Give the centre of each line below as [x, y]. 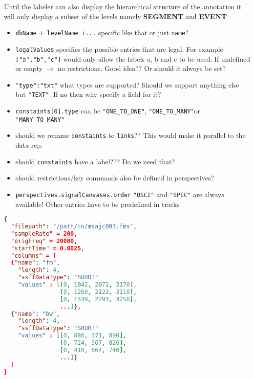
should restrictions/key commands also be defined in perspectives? [115, 178]
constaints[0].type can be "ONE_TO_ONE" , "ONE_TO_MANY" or [108, 111]
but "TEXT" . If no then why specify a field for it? [88, 94]
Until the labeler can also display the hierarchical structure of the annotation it [123, 6]
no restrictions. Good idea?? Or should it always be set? [142, 68]
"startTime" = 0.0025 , [48, 248]
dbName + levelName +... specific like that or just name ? [102, 33]
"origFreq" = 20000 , [44, 241]
